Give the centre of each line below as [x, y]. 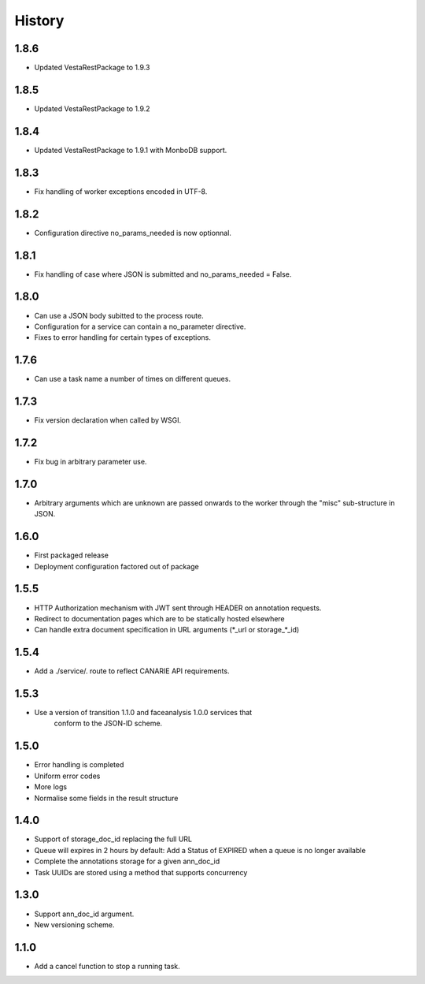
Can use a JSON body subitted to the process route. [119, 315]
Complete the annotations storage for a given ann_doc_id [127, 861]
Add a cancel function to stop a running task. [107, 966]
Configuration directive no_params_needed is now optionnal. [133, 233]
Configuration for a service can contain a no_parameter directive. [140, 326]
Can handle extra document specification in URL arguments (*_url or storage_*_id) [167, 630]
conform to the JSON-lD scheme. [108, 723]
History [39, 20]
